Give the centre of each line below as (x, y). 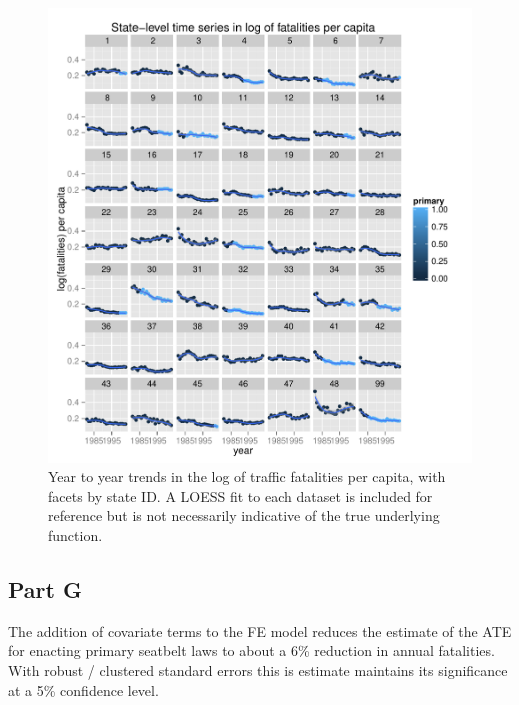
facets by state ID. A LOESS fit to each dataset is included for (240, 495)
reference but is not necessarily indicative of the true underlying (244, 515)
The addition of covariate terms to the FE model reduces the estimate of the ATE (260, 630)
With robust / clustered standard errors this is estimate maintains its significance (258, 669)
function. (75, 535)
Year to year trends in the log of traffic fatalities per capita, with (247, 476)
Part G (45, 588)
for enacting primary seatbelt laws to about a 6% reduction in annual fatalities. (251, 650)
